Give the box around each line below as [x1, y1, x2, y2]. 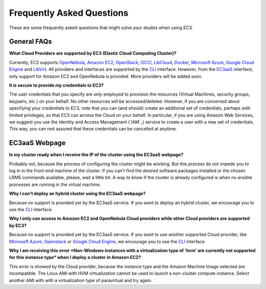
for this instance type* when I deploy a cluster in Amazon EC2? [9, 254, 141, 260]
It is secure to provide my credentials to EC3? [9, 82, 104, 88]
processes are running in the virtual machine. [9, 181, 101, 187]
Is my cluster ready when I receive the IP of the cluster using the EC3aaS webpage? [9, 152, 184, 158]
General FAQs [9, 37, 52, 46]
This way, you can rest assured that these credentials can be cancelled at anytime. [9, 126, 177, 132]
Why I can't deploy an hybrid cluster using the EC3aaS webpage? [9, 190, 146, 197]
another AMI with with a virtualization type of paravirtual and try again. [9, 277, 152, 283]
